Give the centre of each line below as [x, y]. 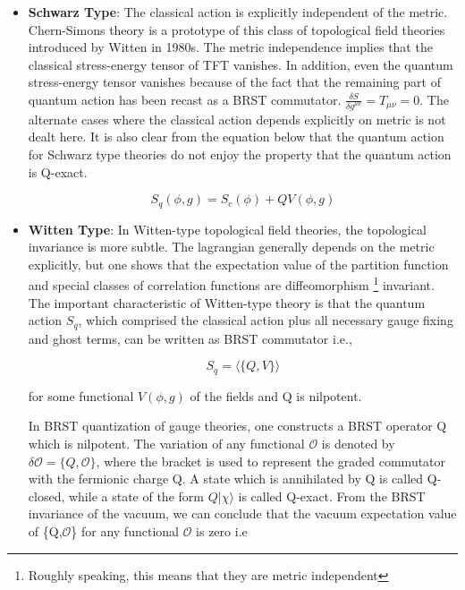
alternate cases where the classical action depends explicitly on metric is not [237, 119]
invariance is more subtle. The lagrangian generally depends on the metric [231, 247]
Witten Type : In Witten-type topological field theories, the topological [227, 229]
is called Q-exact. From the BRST [332, 496]
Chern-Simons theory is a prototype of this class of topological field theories [237, 29]
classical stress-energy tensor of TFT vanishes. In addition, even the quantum [241, 64]
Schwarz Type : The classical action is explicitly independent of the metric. [238, 12]
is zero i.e [222, 530]
